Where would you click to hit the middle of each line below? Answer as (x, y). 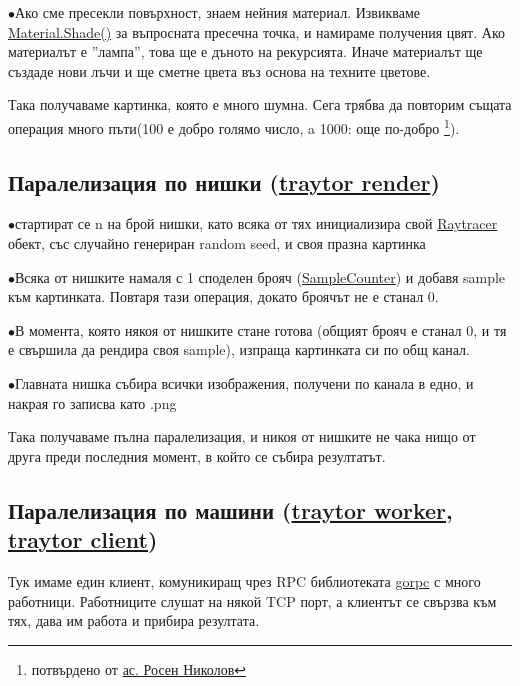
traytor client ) (83, 539)
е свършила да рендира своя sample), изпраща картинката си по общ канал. (239, 349)
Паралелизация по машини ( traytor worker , (230, 509)
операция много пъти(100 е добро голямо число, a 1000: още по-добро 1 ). (234, 126)
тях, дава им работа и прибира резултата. (134, 620)
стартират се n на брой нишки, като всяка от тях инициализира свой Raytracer (256, 223)
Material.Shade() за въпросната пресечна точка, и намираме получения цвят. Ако (256, 31)
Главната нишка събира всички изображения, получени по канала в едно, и (244, 382)
